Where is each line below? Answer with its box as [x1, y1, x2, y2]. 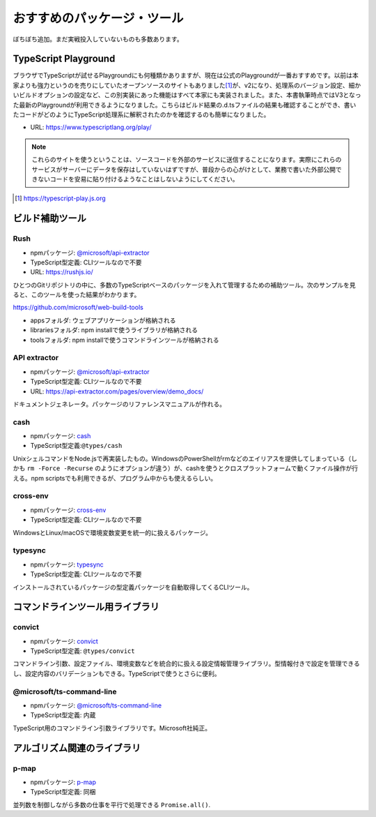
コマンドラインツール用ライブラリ [13, 601, 159, 613]
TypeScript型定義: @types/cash [30, 442, 123, 450]
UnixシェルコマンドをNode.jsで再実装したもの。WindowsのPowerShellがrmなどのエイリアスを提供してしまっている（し [13, 454, 358, 463]
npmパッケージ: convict [30, 637, 99, 645]
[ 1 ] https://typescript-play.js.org [15, 194, 106, 202]
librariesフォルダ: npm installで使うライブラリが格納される [30, 326, 198, 334]
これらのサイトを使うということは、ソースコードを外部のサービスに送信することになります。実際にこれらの [31, 156, 342, 164]
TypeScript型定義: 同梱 [30, 788, 96, 796]
